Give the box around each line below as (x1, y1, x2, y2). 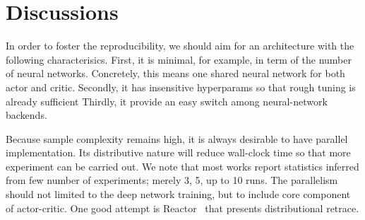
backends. (6, 108, 47, 122)
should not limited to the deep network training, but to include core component (6, 187, 351, 202)
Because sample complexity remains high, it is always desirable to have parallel (6, 131, 348, 146)
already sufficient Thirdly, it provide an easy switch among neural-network (6, 93, 328, 108)
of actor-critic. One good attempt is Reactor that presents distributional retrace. (6, 200, 359, 215)
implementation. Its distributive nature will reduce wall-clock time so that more (6, 145, 351, 160)
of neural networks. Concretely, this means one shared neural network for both (6, 66, 345, 81)
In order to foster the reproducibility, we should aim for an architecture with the (6, 38, 354, 53)
